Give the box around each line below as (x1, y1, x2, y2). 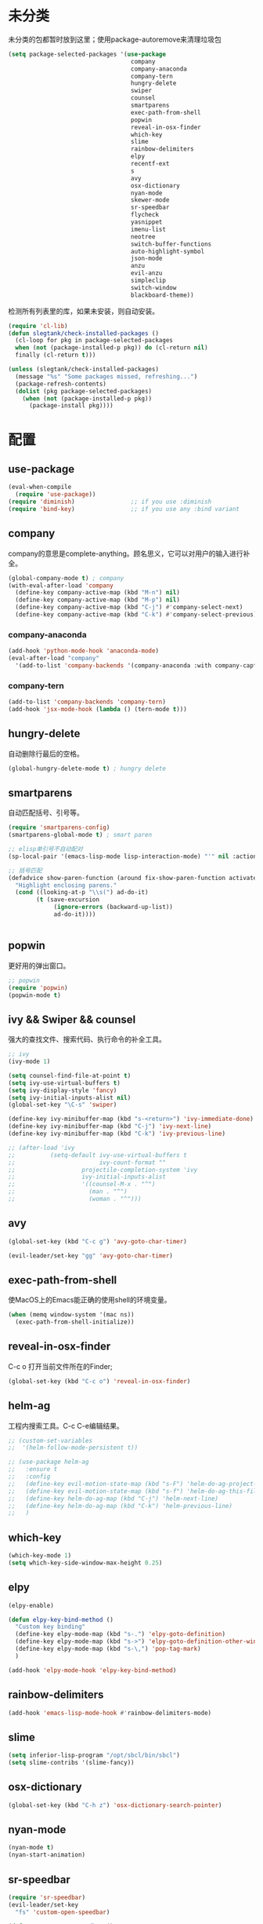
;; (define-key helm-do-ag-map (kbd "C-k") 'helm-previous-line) (8, 1502, 233, 1510)
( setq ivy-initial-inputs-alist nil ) (8, 1093, 131, 1101)
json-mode (130, 254, 163, 263)
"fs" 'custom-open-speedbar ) (15, 1908, 110, 1916)
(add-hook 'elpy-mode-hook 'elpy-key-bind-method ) (8, 1666, 177, 1674)
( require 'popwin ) (8, 984, 68, 991)
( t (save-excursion (36, 896, 100, 904)
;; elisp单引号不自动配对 (8, 845, 84, 853)
